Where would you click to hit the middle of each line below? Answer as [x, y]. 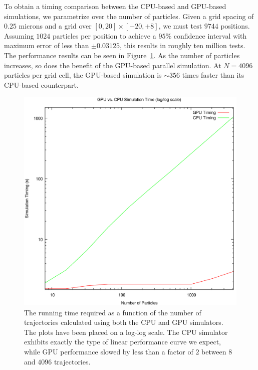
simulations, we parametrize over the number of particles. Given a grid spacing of [129, 16]
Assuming [19, 35]
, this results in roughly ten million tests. [182, 45]
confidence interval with [210, 35]
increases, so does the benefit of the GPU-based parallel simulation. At [113, 65]
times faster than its [213, 75]
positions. [235, 26]
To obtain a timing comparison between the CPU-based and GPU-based [115, 6]
